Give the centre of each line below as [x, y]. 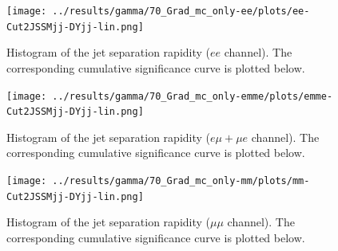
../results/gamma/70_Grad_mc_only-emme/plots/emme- [193, 96]
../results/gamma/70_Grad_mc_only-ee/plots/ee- [181, 11]
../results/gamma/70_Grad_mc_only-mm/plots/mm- [181, 181]
